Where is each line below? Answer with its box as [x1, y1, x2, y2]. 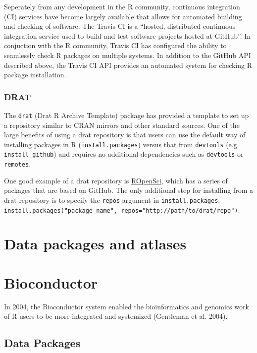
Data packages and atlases [4, 234, 187, 254]
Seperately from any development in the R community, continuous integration [4, 1, 240, 11]
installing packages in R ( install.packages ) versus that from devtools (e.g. [4, 139, 239, 149]
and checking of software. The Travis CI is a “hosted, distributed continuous [4, 21, 236, 31]
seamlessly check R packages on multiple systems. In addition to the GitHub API [4, 50, 251, 60]
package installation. [4, 69, 66, 80]
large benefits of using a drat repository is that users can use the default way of [4, 129, 246, 140]
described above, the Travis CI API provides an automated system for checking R [4, 59, 253, 70]
